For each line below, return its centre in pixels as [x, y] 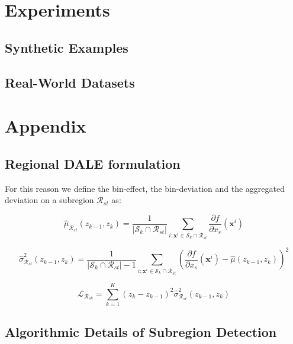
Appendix [46, 126]
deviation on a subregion [49, 200]
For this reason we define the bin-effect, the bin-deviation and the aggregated [145, 188]
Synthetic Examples [67, 47]
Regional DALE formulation [93, 163]
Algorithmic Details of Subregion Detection [141, 332]
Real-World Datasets [70, 82]
